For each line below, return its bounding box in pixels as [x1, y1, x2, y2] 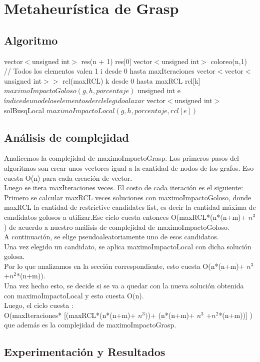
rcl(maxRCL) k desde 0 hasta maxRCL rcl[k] [62, 75, 200, 86]
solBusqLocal [4, 105, 44, 115]
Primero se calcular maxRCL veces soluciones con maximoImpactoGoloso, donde [4, 192, 251, 202]
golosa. [4, 251, 25, 261]
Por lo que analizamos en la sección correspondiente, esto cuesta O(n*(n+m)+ [4, 260, 244, 271]
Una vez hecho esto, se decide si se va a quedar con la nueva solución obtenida [4, 280, 244, 291]
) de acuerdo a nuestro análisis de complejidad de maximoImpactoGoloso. [4, 221, 229, 232]
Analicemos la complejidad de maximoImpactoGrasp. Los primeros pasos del [4, 153, 239, 163]
